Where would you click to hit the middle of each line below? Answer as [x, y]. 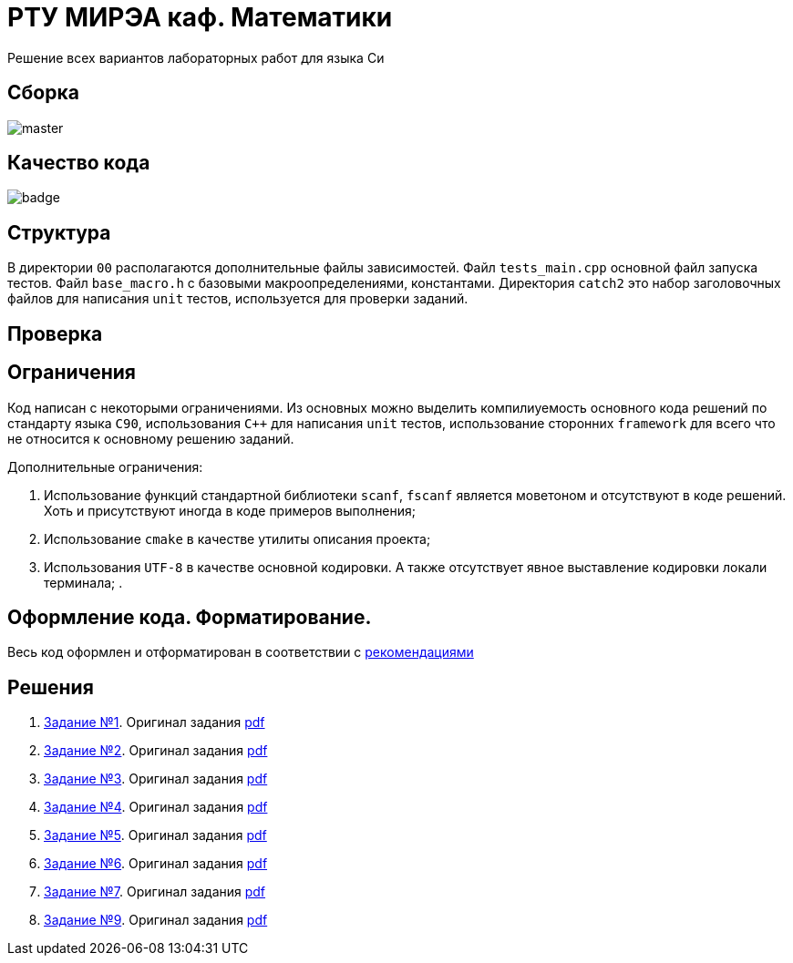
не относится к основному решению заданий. [151, 438]
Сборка [43, 93]
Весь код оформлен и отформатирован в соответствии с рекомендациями [241, 652]
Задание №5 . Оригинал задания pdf [155, 835]
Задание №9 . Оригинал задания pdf [156, 920]
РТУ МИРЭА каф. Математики [200, 17]
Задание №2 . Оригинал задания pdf [156, 751]
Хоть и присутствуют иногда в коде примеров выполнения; [230, 510]
